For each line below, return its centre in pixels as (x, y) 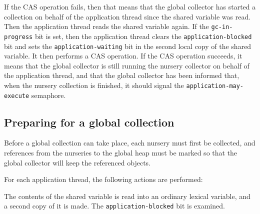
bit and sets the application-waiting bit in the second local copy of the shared (128, 46)
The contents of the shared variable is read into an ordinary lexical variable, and (127, 196)
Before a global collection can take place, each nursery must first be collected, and (130, 143)
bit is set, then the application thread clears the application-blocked (143, 36)
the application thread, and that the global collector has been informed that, (122, 75)
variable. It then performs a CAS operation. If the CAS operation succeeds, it (123, 56)
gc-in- (222, 27)
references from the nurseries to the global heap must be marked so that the (121, 153)
